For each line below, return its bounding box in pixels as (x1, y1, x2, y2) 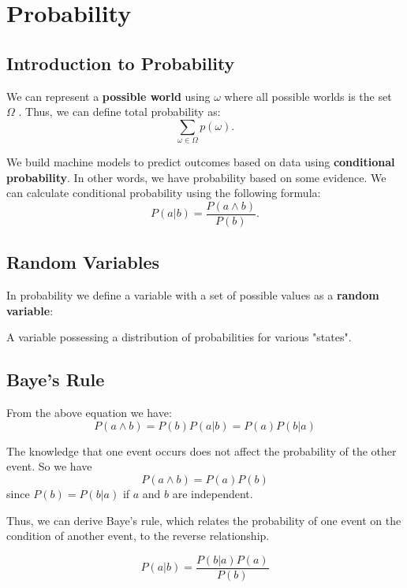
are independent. (172, 485, 253, 501)
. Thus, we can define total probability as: (18, 103, 221, 120)
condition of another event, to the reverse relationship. (6, 527, 270, 544)
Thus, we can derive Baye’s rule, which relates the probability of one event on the (6, 512, 401, 528)
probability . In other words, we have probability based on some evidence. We (6, 169, 386, 185)
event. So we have (6, 458, 92, 474)
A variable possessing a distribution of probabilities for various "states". (6, 329, 352, 345)
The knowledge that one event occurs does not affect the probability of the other (6, 442, 397, 459)
